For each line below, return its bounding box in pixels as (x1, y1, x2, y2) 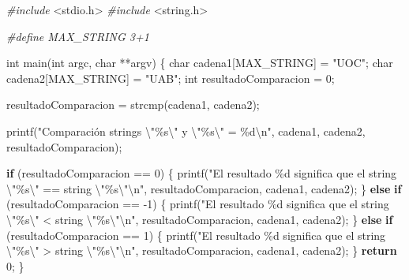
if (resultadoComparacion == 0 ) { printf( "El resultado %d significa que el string (6, 165, 397, 181)
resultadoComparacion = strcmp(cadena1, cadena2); (6, 96, 260, 113)
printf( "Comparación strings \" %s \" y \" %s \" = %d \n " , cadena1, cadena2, (6, 122, 366, 139)
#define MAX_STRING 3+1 (6, 28, 149, 44)
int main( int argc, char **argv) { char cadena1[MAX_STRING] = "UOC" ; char (6, 54, 393, 71)
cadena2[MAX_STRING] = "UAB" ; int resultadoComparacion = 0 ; (6, 69, 335, 86)
